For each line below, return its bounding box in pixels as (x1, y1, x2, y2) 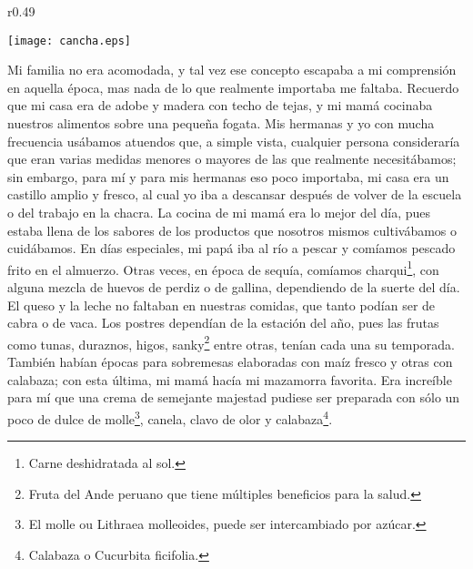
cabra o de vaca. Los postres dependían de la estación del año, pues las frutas (7, 313, 439, 332)
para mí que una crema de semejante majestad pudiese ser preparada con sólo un (7, 388, 460, 407)
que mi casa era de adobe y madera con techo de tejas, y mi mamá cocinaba (7, 96, 433, 115)
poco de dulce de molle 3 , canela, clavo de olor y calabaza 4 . (7, 406, 333, 428)
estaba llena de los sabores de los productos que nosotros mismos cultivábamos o (7, 220, 458, 239)
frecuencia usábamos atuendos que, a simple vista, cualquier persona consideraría (7, 131, 460, 150)
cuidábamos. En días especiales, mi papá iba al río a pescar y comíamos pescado (7, 239, 456, 258)
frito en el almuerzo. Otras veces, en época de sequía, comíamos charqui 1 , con (7, 257, 439, 279)
